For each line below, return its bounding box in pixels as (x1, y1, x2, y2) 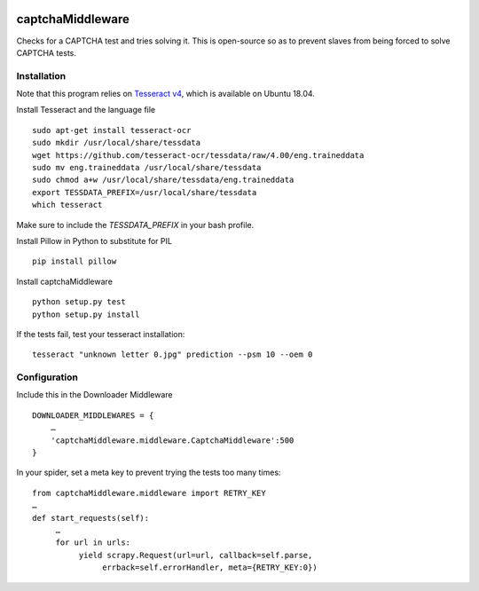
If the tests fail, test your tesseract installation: (16, 328, 185, 339)
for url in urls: (55, 538, 131, 548)
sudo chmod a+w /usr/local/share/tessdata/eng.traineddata (32, 175, 294, 185)
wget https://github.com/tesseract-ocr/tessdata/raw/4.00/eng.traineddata (32, 150, 365, 160)
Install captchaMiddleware (16, 276, 113, 287)
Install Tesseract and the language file (16, 105, 156, 115)
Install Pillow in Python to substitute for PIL (16, 235, 173, 246)
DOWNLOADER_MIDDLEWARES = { (32, 410, 154, 421)
